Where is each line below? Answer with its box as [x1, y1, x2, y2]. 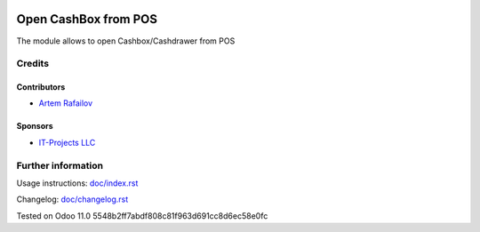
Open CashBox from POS [16, 12, 157, 27]
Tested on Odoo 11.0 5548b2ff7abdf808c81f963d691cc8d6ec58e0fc [16, 210, 268, 221]
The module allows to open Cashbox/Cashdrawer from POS [16, 36, 236, 46]
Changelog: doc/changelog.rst [16, 194, 129, 204]
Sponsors [16, 121, 53, 132]
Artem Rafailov [38, 98, 93, 108]
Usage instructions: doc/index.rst [16, 178, 139, 188]
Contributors [16, 82, 66, 92]
